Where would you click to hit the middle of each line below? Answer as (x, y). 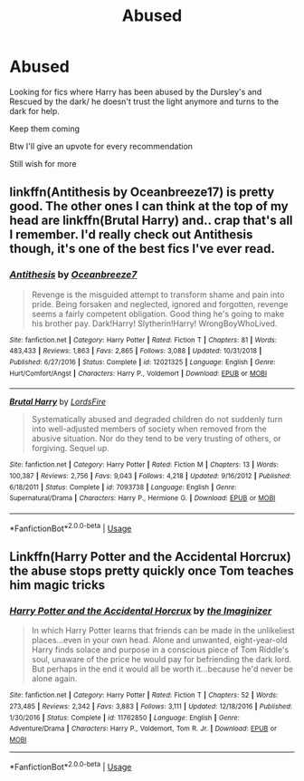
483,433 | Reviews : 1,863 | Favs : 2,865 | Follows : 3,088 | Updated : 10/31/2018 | (136, 351)
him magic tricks (57, 585)
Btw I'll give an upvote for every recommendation (101, 146)
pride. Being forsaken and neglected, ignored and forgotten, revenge (160, 304)
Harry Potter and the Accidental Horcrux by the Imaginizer (141, 611)
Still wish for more (43, 163)
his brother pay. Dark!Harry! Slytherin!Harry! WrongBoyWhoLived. (154, 323)
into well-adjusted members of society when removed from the (149, 429)
